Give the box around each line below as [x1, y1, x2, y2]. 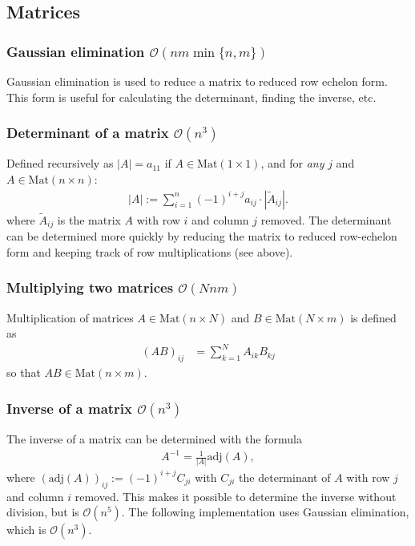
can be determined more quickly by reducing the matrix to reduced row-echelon [6, 228, 397, 245]
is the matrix [57, 211, 121, 228]
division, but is [6, 504, 79, 520]
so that [6, 364, 41, 381]
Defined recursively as [6, 155, 114, 172]
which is [6, 521, 46, 538]
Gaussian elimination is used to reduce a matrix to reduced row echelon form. [6, 73, 388, 89]
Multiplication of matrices [6, 309, 134, 326]
